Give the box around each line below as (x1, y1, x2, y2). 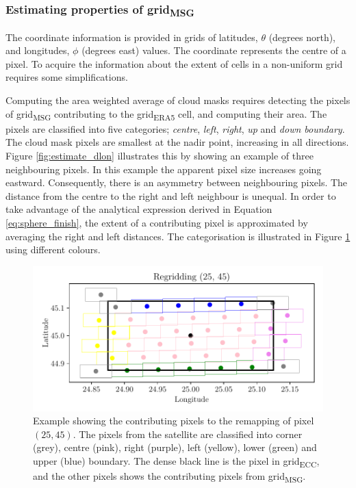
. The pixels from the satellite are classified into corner (73, 426, 303, 441)
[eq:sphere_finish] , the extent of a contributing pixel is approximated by (5, 215, 308, 229)
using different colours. (5, 242, 101, 257)
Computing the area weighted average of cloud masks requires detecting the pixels (5, 93, 351, 107)
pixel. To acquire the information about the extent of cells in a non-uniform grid (5, 56, 343, 70)
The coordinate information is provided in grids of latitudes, (5, 29, 258, 44)
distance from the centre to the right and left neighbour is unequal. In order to (5, 188, 336, 203)
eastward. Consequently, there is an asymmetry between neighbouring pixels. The (5, 175, 348, 190)
